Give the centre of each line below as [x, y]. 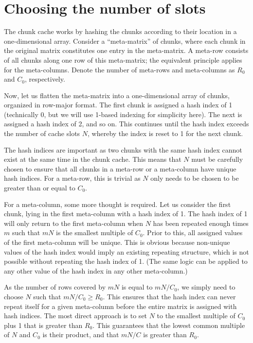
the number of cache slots [42, 133]
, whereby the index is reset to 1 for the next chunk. [165, 133]
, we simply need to [206, 287]
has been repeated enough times [201, 223]
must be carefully [217, 159]
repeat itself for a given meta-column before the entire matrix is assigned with [120, 306]
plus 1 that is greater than [43, 325]
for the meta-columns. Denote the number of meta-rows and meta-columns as [119, 69]
